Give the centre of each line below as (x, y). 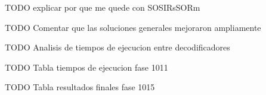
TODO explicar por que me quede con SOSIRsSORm (103, 7)
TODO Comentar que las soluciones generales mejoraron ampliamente (133, 27)
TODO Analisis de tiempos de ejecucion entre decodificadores (117, 47)
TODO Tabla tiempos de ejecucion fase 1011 (86, 67)
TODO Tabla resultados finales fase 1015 (80, 87)
